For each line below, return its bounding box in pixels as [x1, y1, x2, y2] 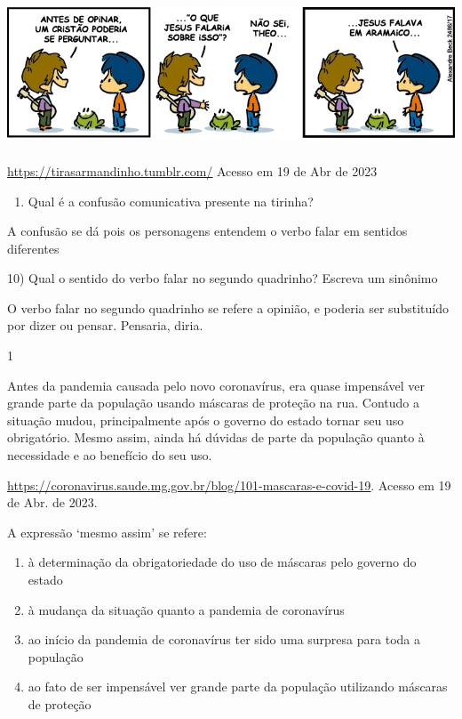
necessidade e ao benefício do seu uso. [7, 446, 212, 465]
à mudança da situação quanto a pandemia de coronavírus [28, 600, 345, 618]
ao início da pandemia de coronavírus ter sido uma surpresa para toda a [28, 630, 420, 649]
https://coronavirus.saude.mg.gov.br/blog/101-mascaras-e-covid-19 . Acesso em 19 [7, 475, 451, 494]
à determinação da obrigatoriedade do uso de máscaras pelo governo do [28, 553, 417, 571]
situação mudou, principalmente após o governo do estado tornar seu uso [7, 410, 404, 429]
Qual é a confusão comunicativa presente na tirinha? [28, 191, 314, 210]
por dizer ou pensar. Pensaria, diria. [7, 316, 203, 335]
